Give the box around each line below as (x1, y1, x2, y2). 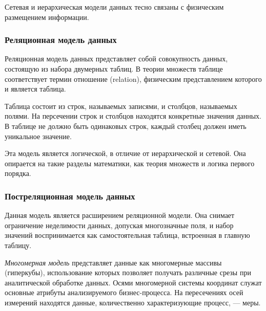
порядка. (5, 168, 31, 179)
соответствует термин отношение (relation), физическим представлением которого (5, 73, 262, 84)
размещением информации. (5, 11, 89, 22)
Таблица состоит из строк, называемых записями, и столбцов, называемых (5, 100, 237, 111)
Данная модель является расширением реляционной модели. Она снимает (5, 210, 235, 220)
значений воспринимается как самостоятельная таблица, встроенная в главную (5, 230, 250, 240)
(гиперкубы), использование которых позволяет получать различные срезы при (5, 267, 251, 278)
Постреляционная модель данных (5, 189, 135, 202)
